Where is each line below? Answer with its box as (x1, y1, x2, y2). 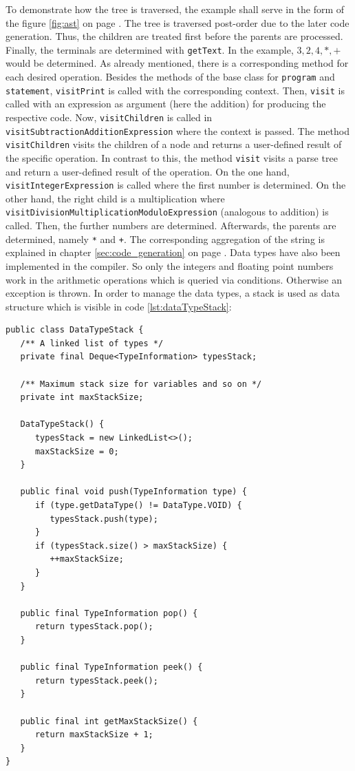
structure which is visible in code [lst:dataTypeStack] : (6, 299, 232, 313)
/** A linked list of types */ (20, 338, 164, 348)
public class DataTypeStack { (6, 325, 144, 335)
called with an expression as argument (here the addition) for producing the (6, 96, 326, 111)
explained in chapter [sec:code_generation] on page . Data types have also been (6, 245, 341, 260)
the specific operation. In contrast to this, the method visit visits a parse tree (6, 150, 338, 165)
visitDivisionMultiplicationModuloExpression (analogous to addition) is (6, 204, 329, 219)
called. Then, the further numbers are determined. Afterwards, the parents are (6, 218, 336, 233)
